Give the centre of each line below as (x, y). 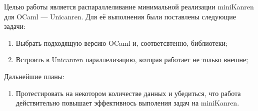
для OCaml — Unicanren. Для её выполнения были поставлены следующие (120, 16)
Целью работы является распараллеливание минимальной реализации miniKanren (129, 6)
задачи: (15, 26)
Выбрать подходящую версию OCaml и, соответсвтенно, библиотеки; (121, 43)
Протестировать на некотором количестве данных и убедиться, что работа (128, 93)
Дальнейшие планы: (34, 76)
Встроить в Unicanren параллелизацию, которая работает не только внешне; (132, 59)
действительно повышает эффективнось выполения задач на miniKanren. (127, 103)
